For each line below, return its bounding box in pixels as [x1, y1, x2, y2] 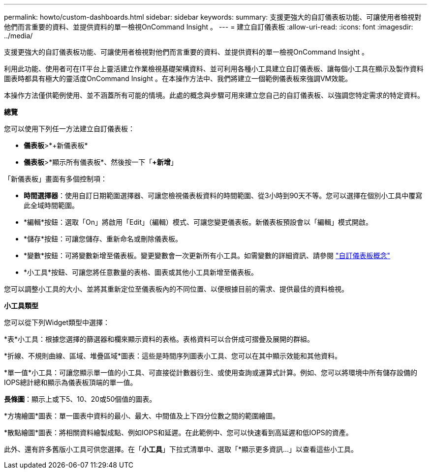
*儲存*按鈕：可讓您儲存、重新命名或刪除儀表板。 [24, 235, 183, 243]
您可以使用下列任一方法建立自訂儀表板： [4, 124, 135, 133]
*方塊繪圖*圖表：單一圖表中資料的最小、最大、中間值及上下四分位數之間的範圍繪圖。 [4, 412, 280, 420]
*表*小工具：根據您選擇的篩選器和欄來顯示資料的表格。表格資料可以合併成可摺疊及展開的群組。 [4, 335, 314, 343]
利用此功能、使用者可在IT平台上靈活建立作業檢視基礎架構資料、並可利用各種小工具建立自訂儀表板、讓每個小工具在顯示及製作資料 [4, 64, 424, 73]
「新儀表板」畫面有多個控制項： [4, 175, 107, 183]
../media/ [4, 31, 33, 40]
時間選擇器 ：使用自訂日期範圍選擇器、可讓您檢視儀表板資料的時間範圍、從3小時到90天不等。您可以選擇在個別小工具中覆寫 [24, 191, 423, 200]
